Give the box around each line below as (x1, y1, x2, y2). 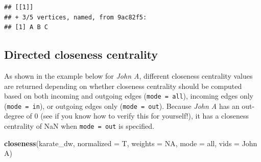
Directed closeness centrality (4, 47, 158, 62)
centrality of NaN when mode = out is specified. (4, 121, 154, 131)
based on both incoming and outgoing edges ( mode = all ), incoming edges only (4, 90, 253, 101)
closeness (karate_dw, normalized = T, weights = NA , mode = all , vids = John (4, 137, 257, 148)
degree (4, 110, 24, 121)
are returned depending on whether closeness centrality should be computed (4, 80, 242, 91)
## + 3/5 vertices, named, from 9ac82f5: (4, 13, 147, 21)
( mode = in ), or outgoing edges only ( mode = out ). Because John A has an (4, 100, 240, 111)
